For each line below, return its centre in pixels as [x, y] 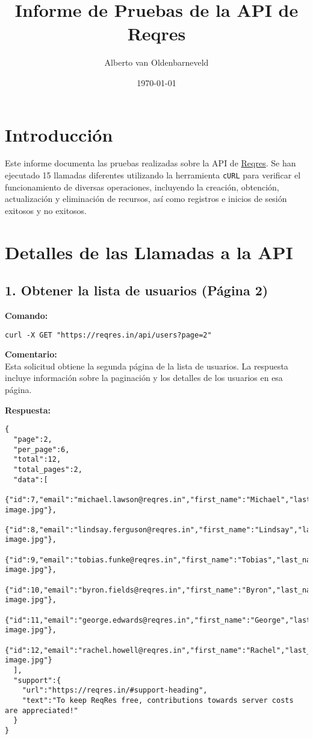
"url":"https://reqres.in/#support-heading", [115, 690]
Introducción [59, 134]
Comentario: [31, 354]
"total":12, [37, 460]
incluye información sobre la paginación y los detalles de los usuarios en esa [144, 378]
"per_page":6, [42, 449]
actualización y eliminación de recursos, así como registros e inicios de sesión [146, 199]
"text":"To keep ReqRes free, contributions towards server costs [158, 700]
